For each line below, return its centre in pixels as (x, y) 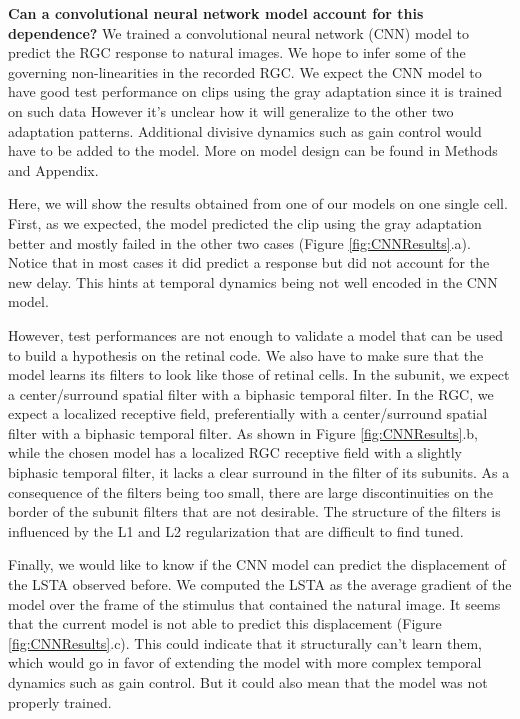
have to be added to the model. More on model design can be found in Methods (253, 150)
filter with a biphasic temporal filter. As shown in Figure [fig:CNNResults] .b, (243, 432)
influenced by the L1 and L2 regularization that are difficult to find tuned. (236, 530)
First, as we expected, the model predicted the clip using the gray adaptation (245, 222)
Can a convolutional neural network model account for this (216, 13)
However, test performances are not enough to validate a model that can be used (256, 334)
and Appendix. (53, 169)
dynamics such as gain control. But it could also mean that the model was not (248, 682)
